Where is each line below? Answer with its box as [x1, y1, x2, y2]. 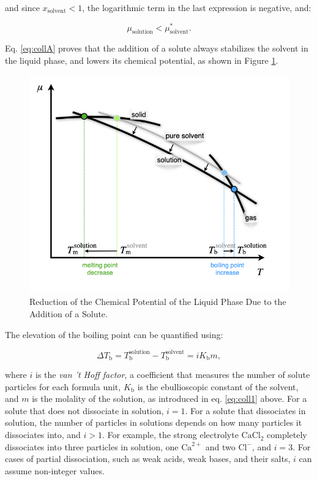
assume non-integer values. [5, 464, 105, 477]
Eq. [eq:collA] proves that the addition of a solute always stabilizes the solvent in [5, 42, 308, 55]
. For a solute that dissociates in [185, 404, 306, 417]
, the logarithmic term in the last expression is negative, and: [82, 1, 311, 13]
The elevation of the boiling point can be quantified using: [5, 328, 223, 341]
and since [5, 1, 40, 13]
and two [205, 440, 236, 453]
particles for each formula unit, [5, 380, 121, 393]
